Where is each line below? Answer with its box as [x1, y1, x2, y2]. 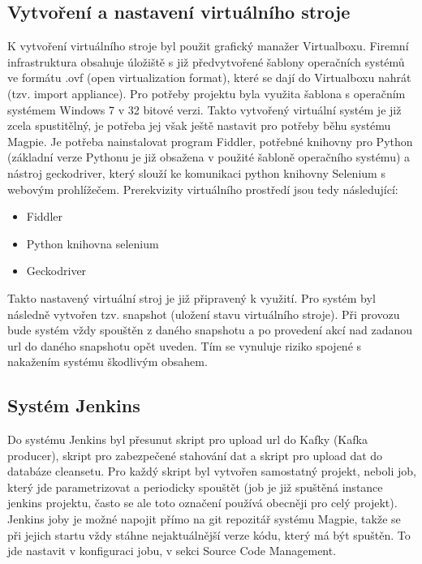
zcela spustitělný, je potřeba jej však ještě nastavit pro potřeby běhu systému [7, 117, 391, 134]
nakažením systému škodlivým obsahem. [7, 353, 208, 370]
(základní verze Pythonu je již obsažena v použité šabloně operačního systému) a [7, 149, 411, 166]
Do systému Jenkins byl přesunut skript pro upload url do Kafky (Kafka [7, 431, 368, 448]
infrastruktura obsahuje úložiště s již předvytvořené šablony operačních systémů [7, 53, 405, 70]
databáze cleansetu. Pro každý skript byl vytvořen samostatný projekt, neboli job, [7, 463, 416, 480]
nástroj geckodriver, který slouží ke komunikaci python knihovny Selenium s [7, 164, 385, 181]
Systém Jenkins [7, 393, 140, 418]
